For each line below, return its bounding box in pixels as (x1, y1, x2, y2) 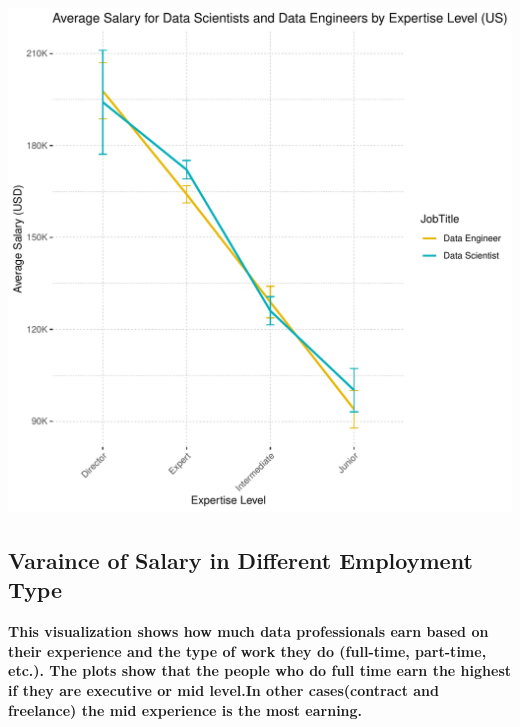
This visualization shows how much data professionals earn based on (8, 621, 489, 642)
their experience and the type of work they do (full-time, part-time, (8, 640, 487, 661)
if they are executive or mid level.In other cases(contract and (8, 679, 439, 700)
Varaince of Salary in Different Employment (8, 544, 473, 575)
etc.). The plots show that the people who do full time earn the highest (8, 660, 512, 681)
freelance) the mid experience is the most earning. (8, 699, 363, 720)
